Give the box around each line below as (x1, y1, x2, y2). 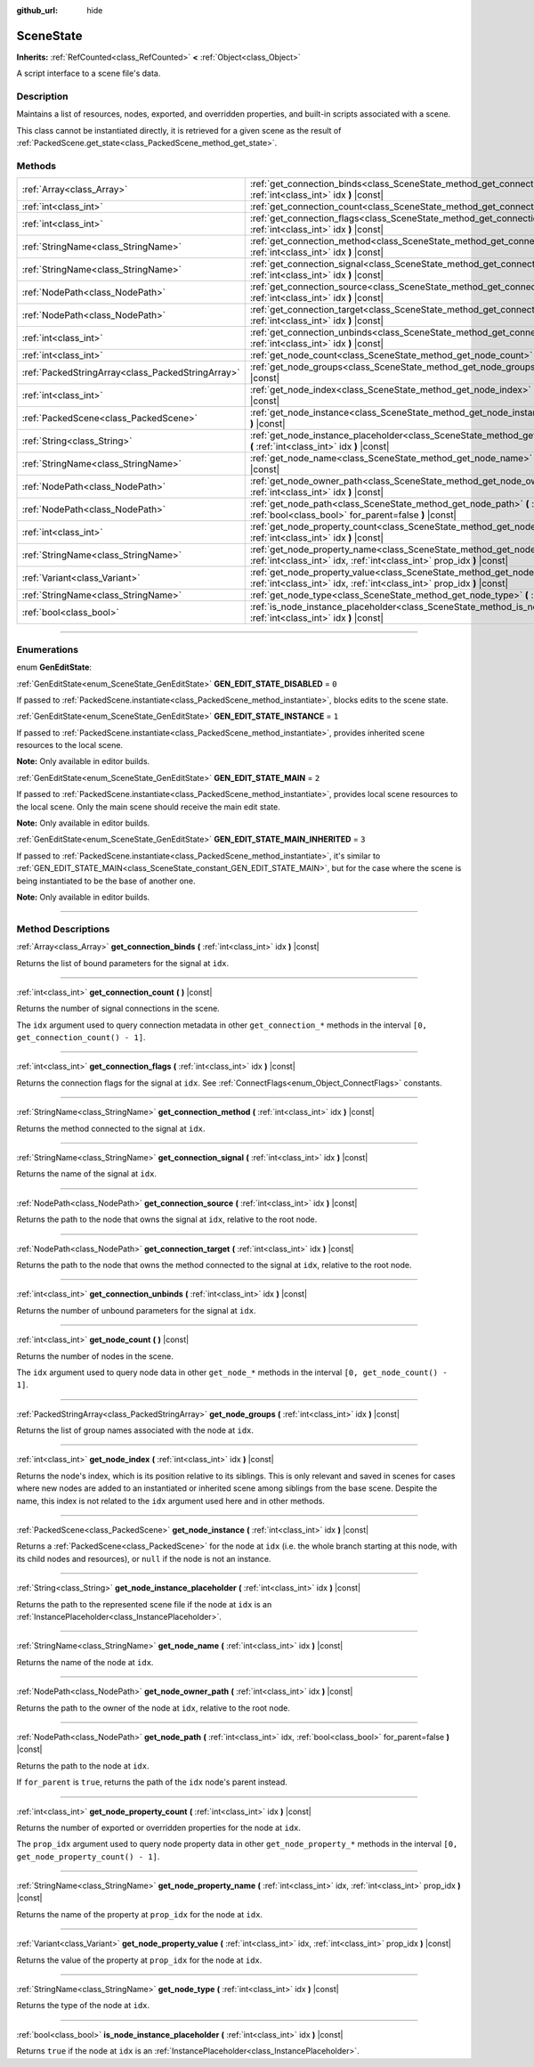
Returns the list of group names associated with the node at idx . (16, 1425, 254, 1436)
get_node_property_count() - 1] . (16, 1851, 160, 1861)
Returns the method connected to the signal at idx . (16, 1123, 206, 1134)
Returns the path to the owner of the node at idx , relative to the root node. (16, 1702, 291, 1713)
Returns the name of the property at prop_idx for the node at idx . (16, 1908, 263, 1919)
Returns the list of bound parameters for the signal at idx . (16, 957, 230, 968)
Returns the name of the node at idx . (16, 1656, 154, 1667)
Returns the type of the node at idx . (16, 2000, 150, 2011)
